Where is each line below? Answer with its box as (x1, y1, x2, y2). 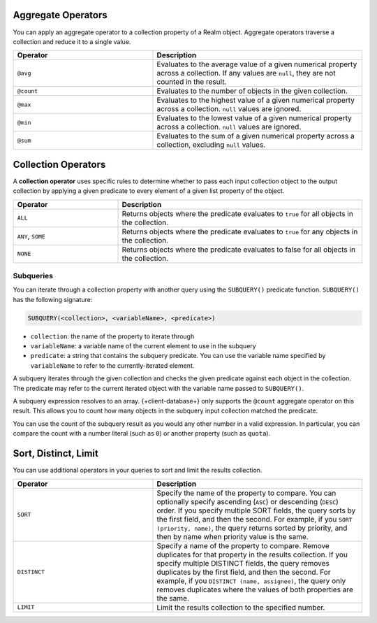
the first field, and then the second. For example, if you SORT (156, 514, 353, 524)
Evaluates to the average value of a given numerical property (156, 59, 357, 69)
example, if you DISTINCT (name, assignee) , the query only (156, 575, 346, 585)
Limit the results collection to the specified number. (156, 602, 325, 612)
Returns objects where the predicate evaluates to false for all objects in (121, 245, 356, 255)
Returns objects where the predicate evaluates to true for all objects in (121, 208, 354, 218)
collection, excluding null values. (156, 140, 266, 150)
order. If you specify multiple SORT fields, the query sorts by (156, 506, 356, 515)
